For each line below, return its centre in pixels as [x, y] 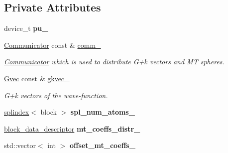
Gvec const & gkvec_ [37, 78]
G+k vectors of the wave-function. [56, 95]
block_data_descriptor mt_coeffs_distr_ [72, 128]
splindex [17, 112]
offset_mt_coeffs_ [102, 145]
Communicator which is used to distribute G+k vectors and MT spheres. [114, 62]
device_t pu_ [26, 28]
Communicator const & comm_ [53, 45]
